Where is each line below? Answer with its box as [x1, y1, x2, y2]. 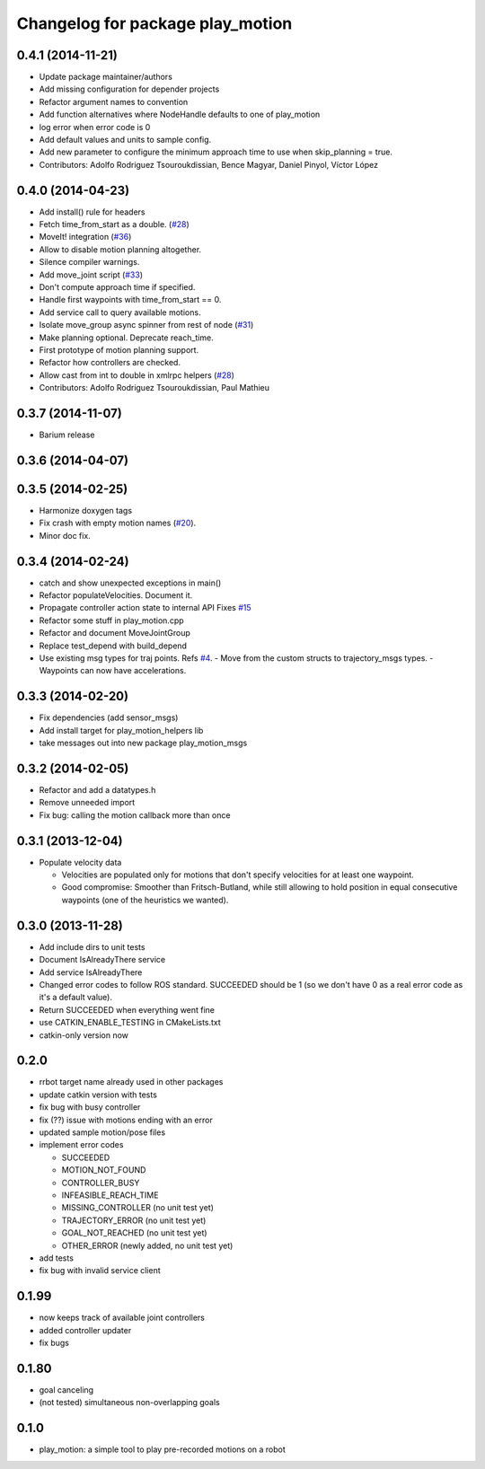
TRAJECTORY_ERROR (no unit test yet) [61, 1215, 207, 1226]
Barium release [39, 429, 95, 440]
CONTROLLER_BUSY [61, 1177, 140, 1188]
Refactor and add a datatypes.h [39, 785, 156, 796]
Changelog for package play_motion [16, 13, 293, 33]
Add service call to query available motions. [39, 306, 201, 318]
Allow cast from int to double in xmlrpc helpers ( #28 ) [39, 369, 235, 381]
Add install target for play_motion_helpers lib [39, 725, 204, 735]
